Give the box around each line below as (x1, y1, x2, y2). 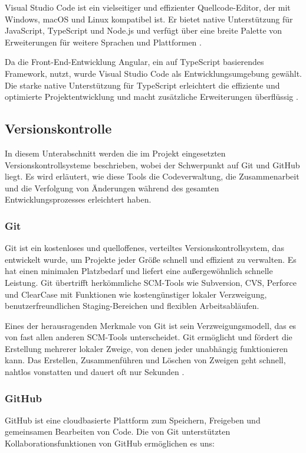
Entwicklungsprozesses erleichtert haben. (5, 193, 152, 206)
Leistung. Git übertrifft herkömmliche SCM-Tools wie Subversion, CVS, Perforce (5, 276, 297, 288)
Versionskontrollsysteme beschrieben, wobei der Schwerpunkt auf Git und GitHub (5, 158, 300, 171)
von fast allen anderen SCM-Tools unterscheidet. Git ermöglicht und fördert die (5, 331, 292, 343)
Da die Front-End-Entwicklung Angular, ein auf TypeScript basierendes (5, 56, 264, 68)
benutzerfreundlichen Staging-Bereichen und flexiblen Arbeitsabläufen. (5, 299, 259, 312)
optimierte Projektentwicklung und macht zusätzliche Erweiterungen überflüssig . (5, 90, 298, 103)
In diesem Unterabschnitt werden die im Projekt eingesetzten (5, 146, 226, 159)
